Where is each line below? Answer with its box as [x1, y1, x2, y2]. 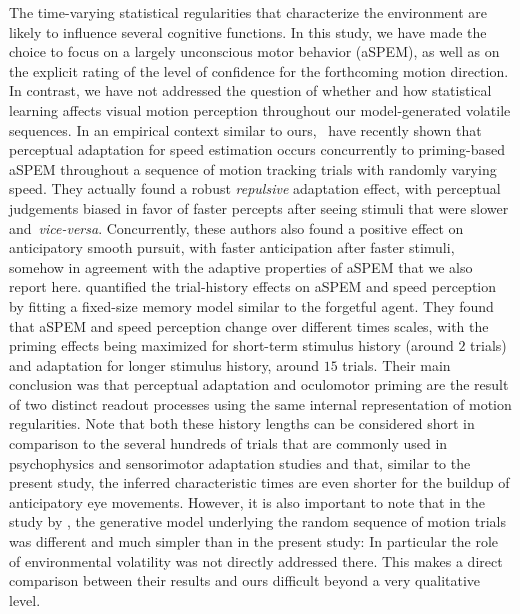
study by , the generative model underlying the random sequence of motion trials [9, 511, 507, 532]
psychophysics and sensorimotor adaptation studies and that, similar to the [9, 452, 471, 473]
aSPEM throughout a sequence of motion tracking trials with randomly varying [9, 158, 497, 179]
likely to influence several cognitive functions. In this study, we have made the [9, 21, 487, 42]
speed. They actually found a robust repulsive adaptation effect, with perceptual [9, 178, 501, 199]
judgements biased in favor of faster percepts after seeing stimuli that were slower [9, 197, 509, 218]
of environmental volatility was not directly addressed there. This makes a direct [9, 550, 503, 571]
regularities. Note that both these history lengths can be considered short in [9, 413, 475, 434]
